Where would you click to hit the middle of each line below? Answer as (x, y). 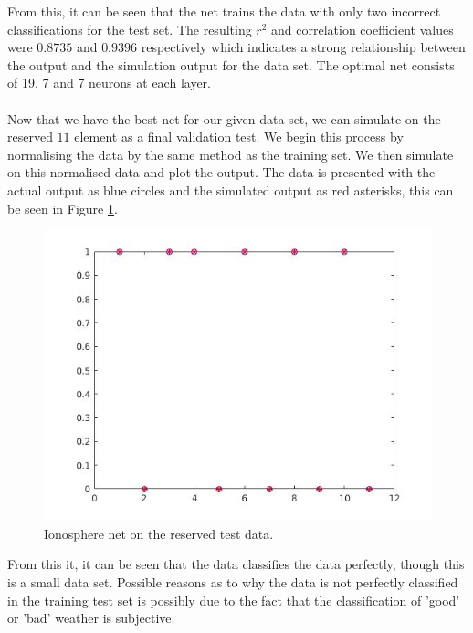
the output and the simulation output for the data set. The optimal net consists (231, 64)
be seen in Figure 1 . (63, 208)
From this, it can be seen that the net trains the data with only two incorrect (224, 11)
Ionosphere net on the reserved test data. (159, 533)
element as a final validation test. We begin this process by (239, 137)
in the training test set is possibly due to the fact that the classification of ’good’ (234, 600)
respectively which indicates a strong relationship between (303, 47)
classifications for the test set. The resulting (130, 29)
